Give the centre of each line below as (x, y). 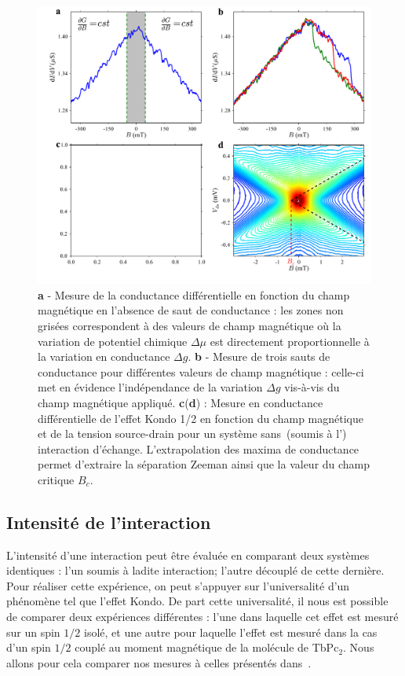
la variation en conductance (104, 356)
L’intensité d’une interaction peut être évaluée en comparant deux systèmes (188, 555)
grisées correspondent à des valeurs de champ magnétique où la (190, 325)
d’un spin (29, 647)
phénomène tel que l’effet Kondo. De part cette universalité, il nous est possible (197, 601)
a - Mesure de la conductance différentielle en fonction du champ (194, 294)
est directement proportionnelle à (290, 341)
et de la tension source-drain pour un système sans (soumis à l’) (192, 434)
